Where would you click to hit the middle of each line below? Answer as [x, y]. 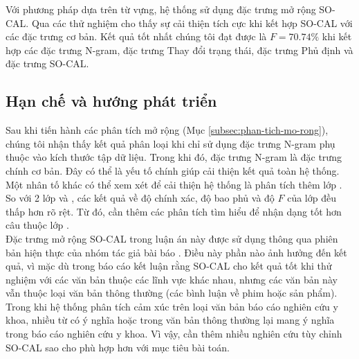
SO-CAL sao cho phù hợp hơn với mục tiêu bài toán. [118, 347]
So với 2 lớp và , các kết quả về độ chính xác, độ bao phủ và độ [140, 198]
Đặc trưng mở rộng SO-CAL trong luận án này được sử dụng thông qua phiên [172, 238]
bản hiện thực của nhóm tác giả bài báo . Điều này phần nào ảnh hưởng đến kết [176, 252]
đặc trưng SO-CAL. [47, 63]
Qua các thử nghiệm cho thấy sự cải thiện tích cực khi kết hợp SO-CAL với [192, 23]
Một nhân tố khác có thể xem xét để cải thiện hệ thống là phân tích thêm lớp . [174, 184]
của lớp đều [312, 198]
